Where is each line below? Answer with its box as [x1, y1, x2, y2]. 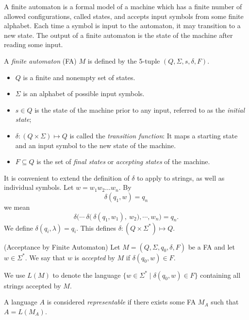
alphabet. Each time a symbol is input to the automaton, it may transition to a [4, 20, 241, 31]
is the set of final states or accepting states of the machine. [36, 156, 210, 167]
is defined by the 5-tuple [87, 55, 160, 66]
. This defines [76, 222, 116, 233]
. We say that [25, 252, 66, 262]
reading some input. [4, 39, 63, 50]
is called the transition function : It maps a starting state [69, 130, 238, 140]
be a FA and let [188, 241, 235, 252]
